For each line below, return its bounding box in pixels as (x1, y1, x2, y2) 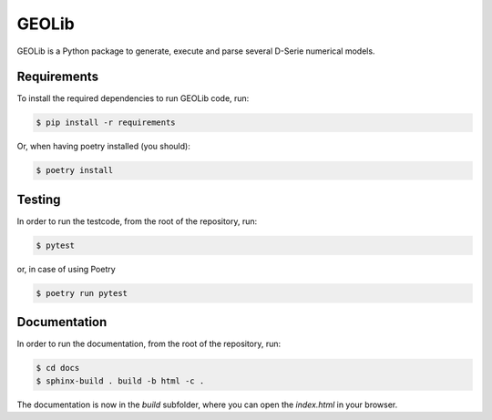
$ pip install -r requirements (36, 118, 177, 128)
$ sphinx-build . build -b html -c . (36, 375, 205, 386)
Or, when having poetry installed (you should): (16, 141, 190, 152)
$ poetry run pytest (36, 288, 128, 298)
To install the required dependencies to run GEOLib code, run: (16, 93, 250, 104)
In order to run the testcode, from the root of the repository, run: (16, 215, 258, 227)
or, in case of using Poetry (16, 263, 116, 274)
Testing (16, 191, 61, 207)
